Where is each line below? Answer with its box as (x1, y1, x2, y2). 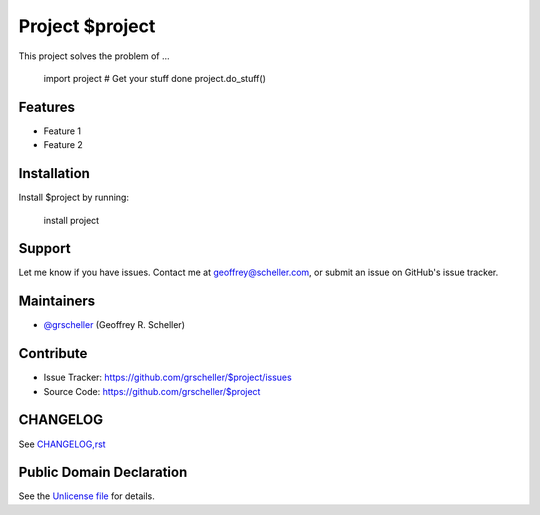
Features (18, 98, 75, 115)
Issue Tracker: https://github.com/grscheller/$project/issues (43, 371, 292, 384)
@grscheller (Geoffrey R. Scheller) (43, 319, 185, 331)
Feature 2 (43, 139, 84, 151)
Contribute (18, 345, 88, 362)
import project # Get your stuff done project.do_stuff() (43, 72, 267, 84)
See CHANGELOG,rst (18, 438, 106, 450)
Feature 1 (43, 125, 82, 137)
